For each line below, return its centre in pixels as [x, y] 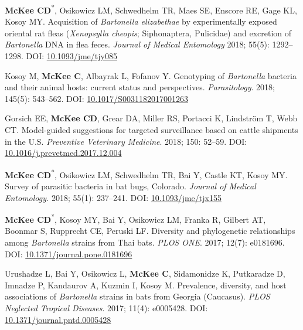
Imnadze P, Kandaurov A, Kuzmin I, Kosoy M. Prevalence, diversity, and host [146, 285]
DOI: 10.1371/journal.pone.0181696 [69, 254]
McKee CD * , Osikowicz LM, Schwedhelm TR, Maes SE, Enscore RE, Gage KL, [151, 9]
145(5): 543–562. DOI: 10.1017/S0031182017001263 [96, 98]
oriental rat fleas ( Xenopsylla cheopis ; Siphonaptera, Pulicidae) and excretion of [148, 33]
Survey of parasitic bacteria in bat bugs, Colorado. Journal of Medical [130, 186]
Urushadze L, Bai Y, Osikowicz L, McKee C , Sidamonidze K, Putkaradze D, [145, 273]
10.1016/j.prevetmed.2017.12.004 [63, 153]
